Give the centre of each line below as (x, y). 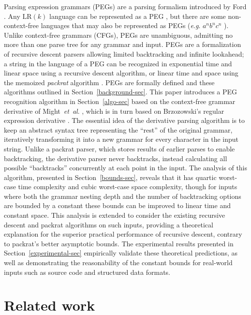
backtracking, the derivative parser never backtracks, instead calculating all (116, 158)
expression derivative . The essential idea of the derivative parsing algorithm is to (125, 120)
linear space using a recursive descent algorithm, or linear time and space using (121, 73)
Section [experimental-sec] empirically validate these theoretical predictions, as (121, 253)
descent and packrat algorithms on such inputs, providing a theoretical (109, 224)
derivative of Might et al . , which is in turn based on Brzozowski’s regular (114, 111)
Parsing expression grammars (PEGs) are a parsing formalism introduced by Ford (125, 6)
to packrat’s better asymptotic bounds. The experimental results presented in (119, 243)
